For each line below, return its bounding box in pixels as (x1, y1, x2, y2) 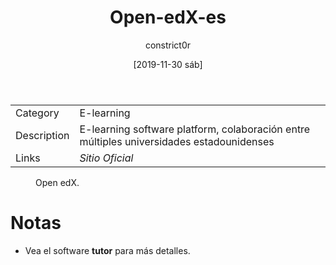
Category (15, 106, 60, 120)
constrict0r (144, 39, 192, 51)
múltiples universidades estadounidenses (79, 134, 275, 148)
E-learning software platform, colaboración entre (79, 122, 311, 136)
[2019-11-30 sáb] (133, 58, 203, 70)
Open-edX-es (109, 6, 227, 29)
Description (15, 128, 70, 142)
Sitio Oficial (79, 151, 134, 165)
